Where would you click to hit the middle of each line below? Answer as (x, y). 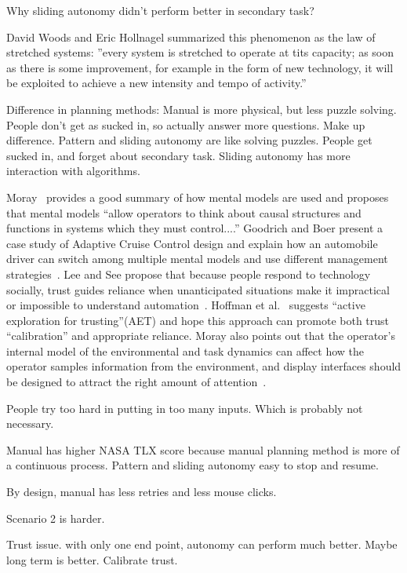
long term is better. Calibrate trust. (92, 559)
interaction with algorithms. (73, 171)
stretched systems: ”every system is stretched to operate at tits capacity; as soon (200, 52)
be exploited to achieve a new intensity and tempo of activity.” (156, 83)
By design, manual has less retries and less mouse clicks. (142, 492)
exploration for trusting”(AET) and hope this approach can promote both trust (198, 320)
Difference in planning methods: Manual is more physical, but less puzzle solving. (202, 109)
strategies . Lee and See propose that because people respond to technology (189, 274)
